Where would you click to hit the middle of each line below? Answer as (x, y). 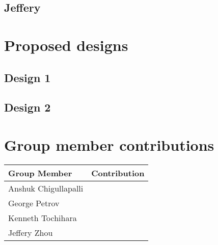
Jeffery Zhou (31, 232)
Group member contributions (109, 144)
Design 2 (28, 107)
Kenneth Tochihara (43, 217)
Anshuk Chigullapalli (46, 188)
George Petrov (34, 203)
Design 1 (28, 77)
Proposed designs (66, 45)
